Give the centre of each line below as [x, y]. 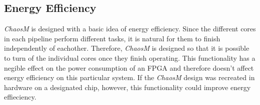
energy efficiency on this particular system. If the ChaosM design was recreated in [129, 77]
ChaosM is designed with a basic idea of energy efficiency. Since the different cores [130, 29]
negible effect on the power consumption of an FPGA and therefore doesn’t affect [129, 67]
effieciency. [20, 97]
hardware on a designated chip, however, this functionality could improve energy [127, 87]
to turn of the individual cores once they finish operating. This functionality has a [130, 57]
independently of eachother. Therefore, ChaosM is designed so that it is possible [127, 48]
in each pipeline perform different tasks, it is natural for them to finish [112, 38]
